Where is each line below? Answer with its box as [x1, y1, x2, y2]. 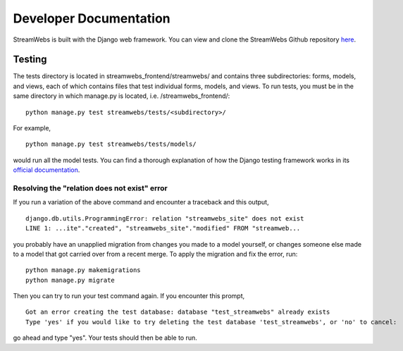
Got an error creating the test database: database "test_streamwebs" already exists [25, 308, 330, 316]
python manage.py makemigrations [25, 266, 141, 274]
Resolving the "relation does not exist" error [13, 183, 168, 193]
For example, [13, 124, 51, 133]
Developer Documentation [13, 11, 170, 26]
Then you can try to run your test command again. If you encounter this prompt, [13, 292, 245, 300]
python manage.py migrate [25, 276, 116, 284]
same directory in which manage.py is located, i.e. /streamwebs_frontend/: [13, 92, 230, 100]
